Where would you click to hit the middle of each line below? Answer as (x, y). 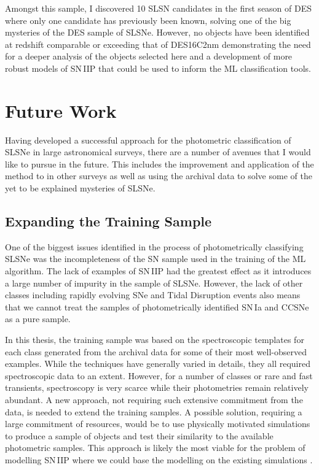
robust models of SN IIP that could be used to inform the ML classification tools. (158, 68)
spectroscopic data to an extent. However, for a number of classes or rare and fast (159, 375)
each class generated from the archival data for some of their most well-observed (156, 351)
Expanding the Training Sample (108, 221)
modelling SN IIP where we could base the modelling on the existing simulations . (159, 459)
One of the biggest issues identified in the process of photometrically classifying (154, 246)
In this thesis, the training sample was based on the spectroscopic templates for (155, 340)
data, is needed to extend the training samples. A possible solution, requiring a (154, 411)
